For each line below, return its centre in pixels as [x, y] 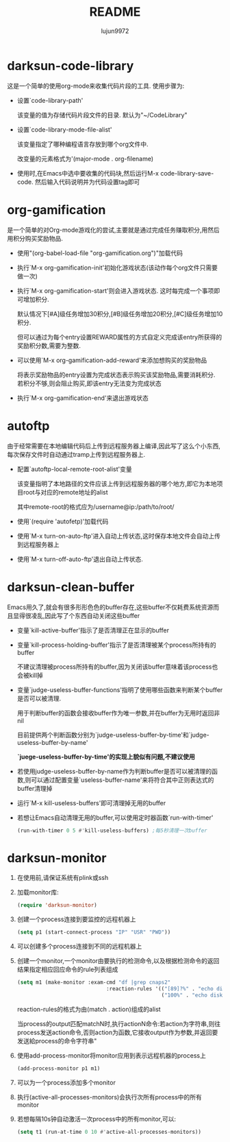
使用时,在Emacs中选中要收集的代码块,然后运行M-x [88, 173]
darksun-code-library [71, 66]
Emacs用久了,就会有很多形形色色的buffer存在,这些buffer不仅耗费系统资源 [110, 607]
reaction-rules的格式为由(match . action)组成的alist [89, 1009]
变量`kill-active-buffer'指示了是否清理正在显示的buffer [93, 630]
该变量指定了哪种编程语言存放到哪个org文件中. [82, 144]
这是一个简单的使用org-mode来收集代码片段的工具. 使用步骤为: [96, 86]
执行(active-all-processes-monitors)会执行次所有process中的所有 [109, 1097]
